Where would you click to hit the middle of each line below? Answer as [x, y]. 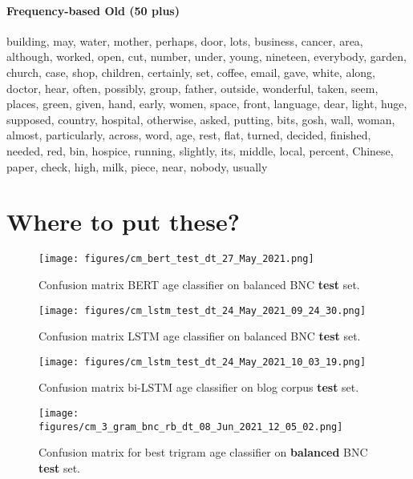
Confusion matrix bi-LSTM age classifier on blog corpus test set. [199, 387]
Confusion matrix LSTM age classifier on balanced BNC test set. [200, 336]
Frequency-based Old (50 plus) [93, 10]
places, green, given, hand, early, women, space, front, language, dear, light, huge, [207, 104]
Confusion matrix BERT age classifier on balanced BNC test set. [199, 284]
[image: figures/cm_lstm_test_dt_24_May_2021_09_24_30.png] [202, 310]
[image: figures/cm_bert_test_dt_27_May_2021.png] [176, 259]
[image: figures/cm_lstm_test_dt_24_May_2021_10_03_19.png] [202, 362]
